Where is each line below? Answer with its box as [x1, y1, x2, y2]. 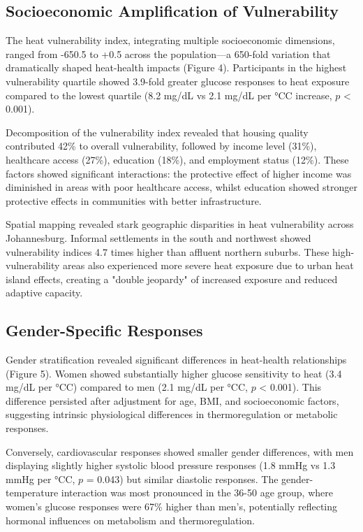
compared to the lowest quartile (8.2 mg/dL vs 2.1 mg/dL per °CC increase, [6, 87, 332, 102]
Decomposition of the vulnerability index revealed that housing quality [6, 124, 309, 139]
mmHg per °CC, [6, 471, 75, 486]
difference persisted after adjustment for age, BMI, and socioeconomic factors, [6, 393, 339, 408]
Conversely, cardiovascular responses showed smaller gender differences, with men [6, 444, 354, 459]
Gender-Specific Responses [6, 319, 203, 341]
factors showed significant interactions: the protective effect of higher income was [6, 166, 352, 180]
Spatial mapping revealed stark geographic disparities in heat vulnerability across [6, 217, 354, 231]
